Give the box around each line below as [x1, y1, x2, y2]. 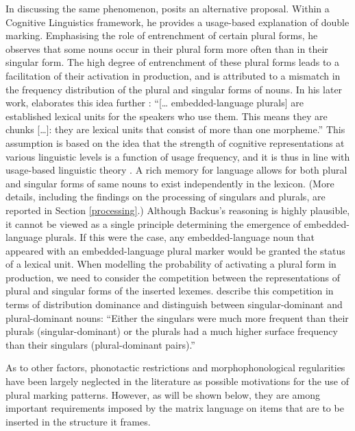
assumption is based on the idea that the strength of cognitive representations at [5, 135, 345, 150]
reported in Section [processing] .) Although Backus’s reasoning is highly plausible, [5, 202, 350, 217]
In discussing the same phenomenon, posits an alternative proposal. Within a [5, 1, 330, 15]
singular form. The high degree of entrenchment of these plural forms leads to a [5, 55, 340, 69]
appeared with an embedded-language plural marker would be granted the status [5, 243, 345, 257]
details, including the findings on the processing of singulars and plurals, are [5, 189, 326, 204]
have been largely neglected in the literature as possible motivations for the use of [5, 374, 350, 388]
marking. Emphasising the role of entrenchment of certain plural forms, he [5, 28, 318, 43]
